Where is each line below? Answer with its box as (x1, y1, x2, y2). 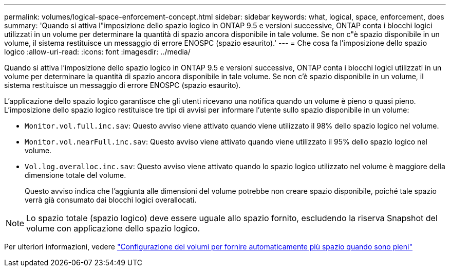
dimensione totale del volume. (25, 171, 126, 179)
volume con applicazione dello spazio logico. (26, 223, 200, 233)
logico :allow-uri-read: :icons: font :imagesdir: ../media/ (4, 47, 191, 56)
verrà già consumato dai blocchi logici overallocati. (25, 195, 197, 204)
